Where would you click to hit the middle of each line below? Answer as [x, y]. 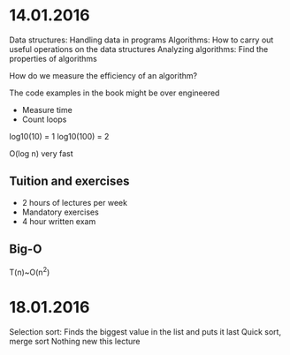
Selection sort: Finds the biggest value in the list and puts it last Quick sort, [145, 332]
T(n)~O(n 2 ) [30, 271]
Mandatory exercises [60, 212]
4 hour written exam [59, 221]
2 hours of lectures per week [75, 202]
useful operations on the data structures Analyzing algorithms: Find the [139, 49]
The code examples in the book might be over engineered [114, 93]
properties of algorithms [53, 58]
